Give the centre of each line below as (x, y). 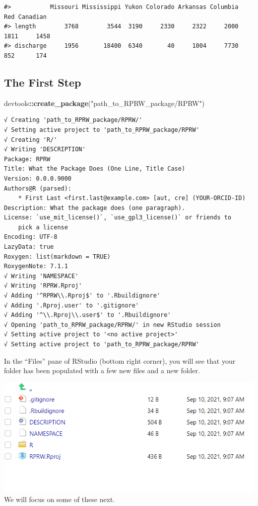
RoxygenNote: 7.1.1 (36, 266)
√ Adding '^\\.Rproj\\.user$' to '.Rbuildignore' (88, 315)
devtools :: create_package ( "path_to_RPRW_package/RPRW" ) (104, 103)
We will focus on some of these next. (60, 499)
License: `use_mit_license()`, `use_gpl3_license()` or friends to (118, 218)
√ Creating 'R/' (31, 140)
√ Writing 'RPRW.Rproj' (43, 286)
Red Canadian (25, 17)
